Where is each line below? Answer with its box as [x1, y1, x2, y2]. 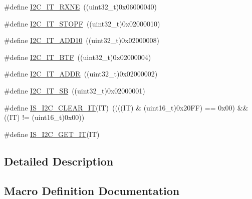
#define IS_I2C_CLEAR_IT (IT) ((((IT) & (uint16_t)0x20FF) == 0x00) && [4, 102, 248, 112]
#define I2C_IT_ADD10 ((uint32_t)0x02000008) [4, 35, 159, 45]
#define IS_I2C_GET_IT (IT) [4, 128, 100, 139]
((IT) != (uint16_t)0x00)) [4, 112, 85, 122]
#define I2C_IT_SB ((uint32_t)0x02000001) [4, 85, 145, 95]
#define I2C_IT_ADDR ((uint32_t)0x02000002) [4, 68, 158, 79]
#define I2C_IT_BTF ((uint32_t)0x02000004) [4, 51, 151, 62]
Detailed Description [4, 153, 114, 168]
